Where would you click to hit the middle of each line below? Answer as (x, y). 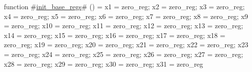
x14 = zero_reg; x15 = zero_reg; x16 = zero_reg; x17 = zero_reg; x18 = (115, 35)
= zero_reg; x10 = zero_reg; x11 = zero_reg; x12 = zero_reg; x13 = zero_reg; (124, 26)
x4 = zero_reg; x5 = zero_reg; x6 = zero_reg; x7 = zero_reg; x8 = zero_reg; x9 (126, 16)
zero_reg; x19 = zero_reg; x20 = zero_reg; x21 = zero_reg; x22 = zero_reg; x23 (126, 45)
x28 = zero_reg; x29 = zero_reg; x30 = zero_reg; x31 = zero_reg (104, 63)
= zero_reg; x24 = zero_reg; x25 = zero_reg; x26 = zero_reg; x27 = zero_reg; (124, 54)
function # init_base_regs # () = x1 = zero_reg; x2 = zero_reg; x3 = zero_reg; (124, 6)
